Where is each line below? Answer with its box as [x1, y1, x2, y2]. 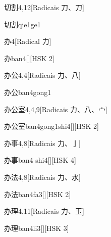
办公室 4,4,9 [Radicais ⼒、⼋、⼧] [4, 104, 107, 114]
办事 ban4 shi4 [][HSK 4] [4, 155, 76, 165]
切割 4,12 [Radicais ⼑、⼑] [4, 2, 84, 12]
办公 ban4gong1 [4, 86, 51, 97]
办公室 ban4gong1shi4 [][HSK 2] [4, 121, 99, 131]
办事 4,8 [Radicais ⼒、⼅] [4, 137, 81, 148]
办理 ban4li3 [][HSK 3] [4, 222, 69, 233]
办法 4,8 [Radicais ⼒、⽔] [4, 171, 81, 182]
